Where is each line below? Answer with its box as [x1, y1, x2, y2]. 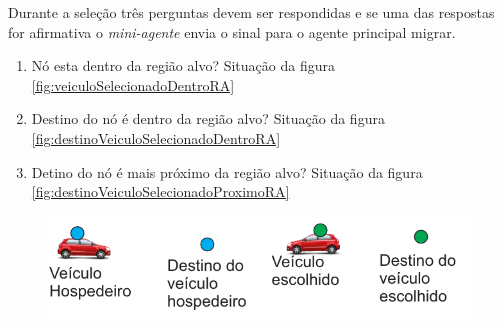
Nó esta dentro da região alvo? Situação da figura [31, 55, 335, 76]
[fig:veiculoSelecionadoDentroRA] [31, 74, 235, 95]
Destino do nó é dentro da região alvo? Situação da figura [31, 108, 385, 129]
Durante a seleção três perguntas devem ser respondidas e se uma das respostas [8, 2, 495, 22]
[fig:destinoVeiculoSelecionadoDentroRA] [31, 127, 281, 148]
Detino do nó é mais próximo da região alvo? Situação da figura [31, 161, 423, 182]
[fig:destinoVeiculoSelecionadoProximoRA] [31, 181, 290, 202]
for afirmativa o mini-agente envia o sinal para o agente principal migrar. [8, 21, 456, 42]
